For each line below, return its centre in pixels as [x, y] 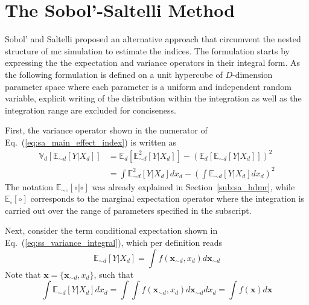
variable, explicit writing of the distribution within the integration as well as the [153, 98]
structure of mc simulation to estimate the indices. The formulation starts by [147, 50]
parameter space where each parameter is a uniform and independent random [148, 86]
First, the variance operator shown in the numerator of [106, 130]
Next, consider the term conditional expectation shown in [111, 230]
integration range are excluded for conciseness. [91, 110]
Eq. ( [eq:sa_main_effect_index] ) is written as [91, 142]
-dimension [252, 74]
